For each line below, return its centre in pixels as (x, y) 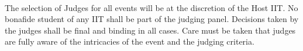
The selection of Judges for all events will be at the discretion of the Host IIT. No (151, 7)
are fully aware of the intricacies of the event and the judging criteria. (130, 41)
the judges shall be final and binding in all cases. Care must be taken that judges (150, 30)
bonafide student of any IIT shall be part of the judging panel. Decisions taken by (152, 19)
